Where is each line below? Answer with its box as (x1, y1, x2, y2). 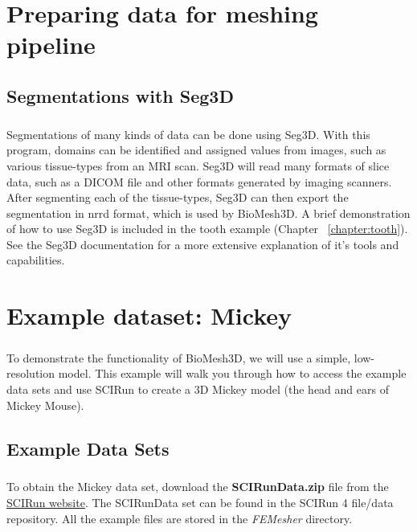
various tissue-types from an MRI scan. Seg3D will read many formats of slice (6, 157, 390, 174)
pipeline (6, 28, 96, 61)
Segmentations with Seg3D (6, 83, 234, 108)
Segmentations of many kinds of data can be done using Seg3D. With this (6, 125, 370, 142)
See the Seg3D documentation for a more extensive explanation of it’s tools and (6, 235, 399, 252)
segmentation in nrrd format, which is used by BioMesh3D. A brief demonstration (6, 204, 411, 221)
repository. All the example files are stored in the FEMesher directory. (6, 509, 353, 526)
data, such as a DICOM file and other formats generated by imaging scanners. (6, 173, 392, 190)
